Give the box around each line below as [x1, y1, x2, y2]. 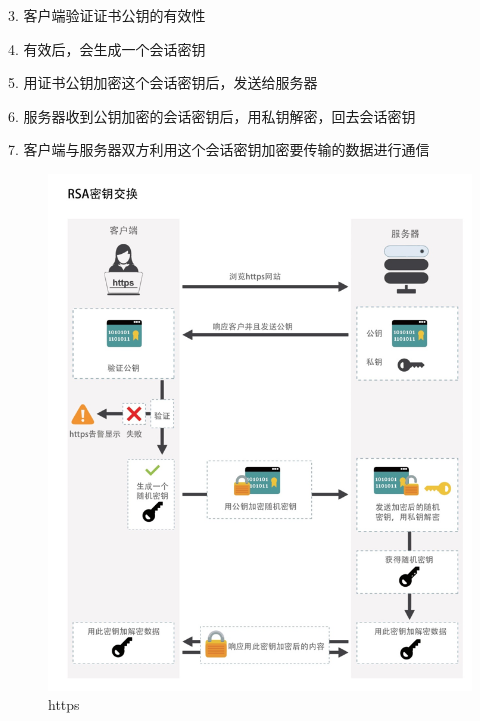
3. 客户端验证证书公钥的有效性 [8, 5, 206, 25]
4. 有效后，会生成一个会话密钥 [8, 38, 206, 59]
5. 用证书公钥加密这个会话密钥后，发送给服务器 [8, 72, 318, 93]
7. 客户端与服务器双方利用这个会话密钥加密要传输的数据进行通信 [8, 139, 430, 160]
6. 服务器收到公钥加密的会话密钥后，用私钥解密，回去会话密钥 [8, 105, 416, 126]
